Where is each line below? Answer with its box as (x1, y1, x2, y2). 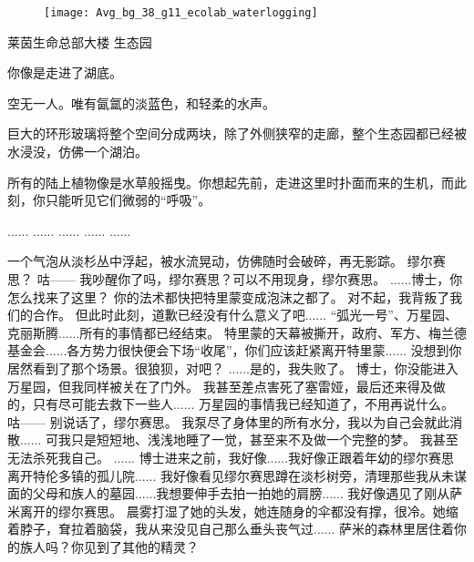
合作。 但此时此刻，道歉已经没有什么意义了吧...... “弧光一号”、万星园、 (32, 305, 458, 324)
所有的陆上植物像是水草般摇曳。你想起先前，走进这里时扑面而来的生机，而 (7, 172, 454, 191)
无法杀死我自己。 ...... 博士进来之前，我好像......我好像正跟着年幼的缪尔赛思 (7, 447, 455, 466)
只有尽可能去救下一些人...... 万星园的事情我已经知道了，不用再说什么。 (32, 394, 455, 414)
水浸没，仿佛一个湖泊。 (7, 142, 148, 161)
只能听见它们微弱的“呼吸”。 (45, 190, 211, 209)
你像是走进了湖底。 (7, 63, 122, 82)
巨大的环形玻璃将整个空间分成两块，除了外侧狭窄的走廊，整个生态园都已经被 (7, 124, 467, 143)
